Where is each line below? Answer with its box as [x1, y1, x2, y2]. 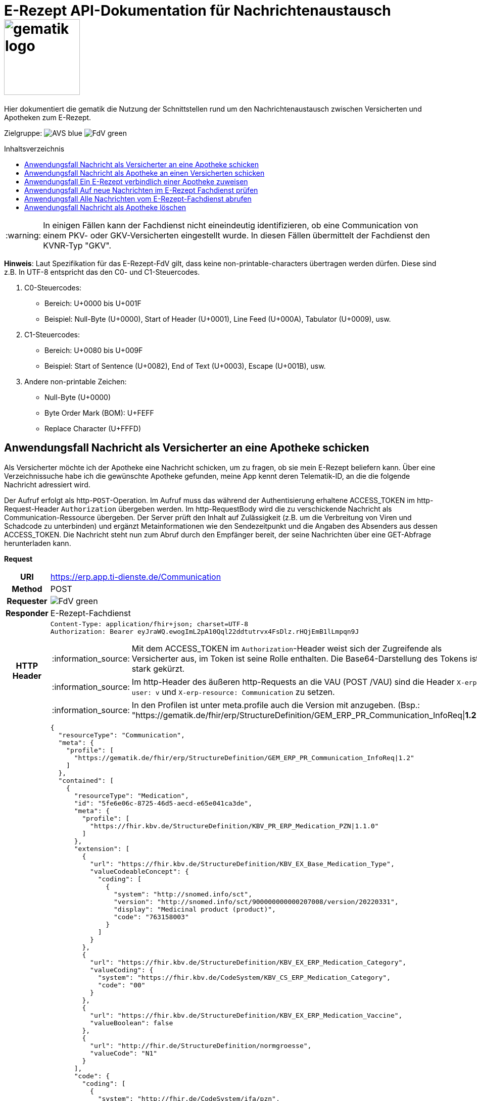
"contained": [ [58, 776, 114, 784]
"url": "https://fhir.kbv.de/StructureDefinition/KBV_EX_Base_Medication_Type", [90, 860, 395, 868]
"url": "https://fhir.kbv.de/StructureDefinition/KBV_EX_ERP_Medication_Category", [90, 958, 407, 966]
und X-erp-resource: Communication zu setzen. [162, 686, 335, 697]
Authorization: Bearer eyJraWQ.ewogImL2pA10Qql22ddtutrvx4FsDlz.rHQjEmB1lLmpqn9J [50, 627, 359, 635]
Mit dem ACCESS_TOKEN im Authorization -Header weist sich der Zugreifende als [131, 643, 442, 654]
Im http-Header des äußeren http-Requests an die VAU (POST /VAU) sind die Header [131, 676, 455, 687]
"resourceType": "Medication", [74, 791, 189, 799]
